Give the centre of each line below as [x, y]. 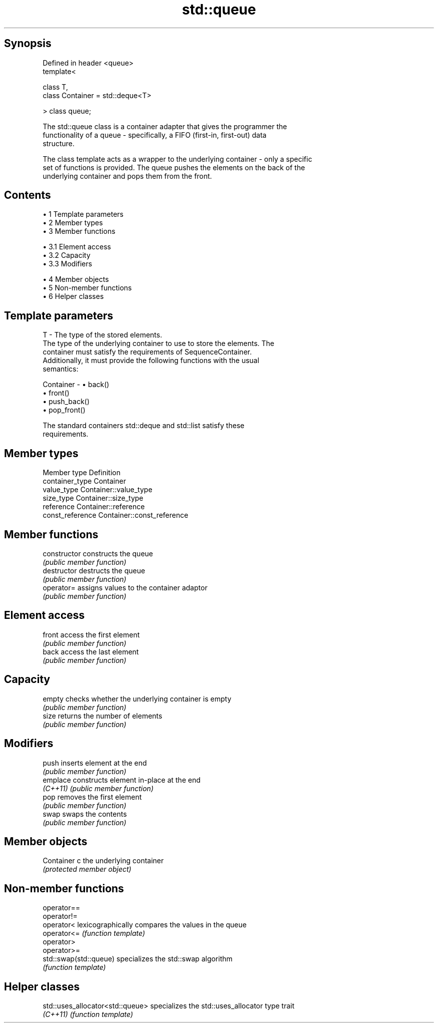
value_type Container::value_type [97, 490]
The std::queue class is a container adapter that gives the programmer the [165, 126]
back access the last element [91, 651]
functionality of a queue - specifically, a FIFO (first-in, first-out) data [154, 135]
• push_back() [66, 402]
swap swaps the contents [85, 814]
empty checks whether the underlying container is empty [137, 699]
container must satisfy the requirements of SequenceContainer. [147, 352]
